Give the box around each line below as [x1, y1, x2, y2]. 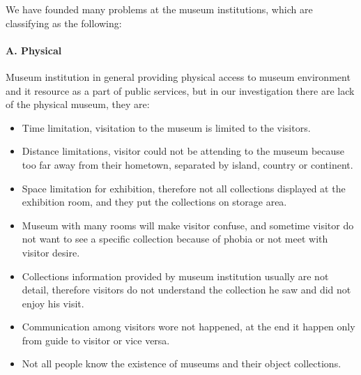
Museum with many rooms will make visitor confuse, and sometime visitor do [22, 217, 354, 232]
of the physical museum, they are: [6, 97, 150, 112]
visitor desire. [22, 245, 80, 259]
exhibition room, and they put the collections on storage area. [22, 194, 287, 209]
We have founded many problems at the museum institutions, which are [6, 2, 313, 16]
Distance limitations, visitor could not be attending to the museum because [22, 144, 345, 158]
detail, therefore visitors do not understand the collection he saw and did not [22, 282, 351, 297]
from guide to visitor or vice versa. [22, 332, 170, 347]
